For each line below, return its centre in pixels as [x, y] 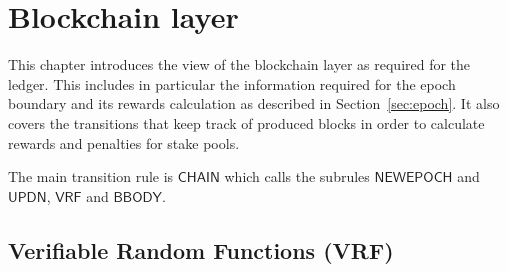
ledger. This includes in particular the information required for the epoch [232, 83]
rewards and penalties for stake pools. [124, 142]
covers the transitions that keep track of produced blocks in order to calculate [246, 122]
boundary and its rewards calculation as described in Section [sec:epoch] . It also [254, 103]
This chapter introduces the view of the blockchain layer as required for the [239, 64]
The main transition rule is [91, 176]
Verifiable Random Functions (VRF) [201, 249]
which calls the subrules [297, 176]
